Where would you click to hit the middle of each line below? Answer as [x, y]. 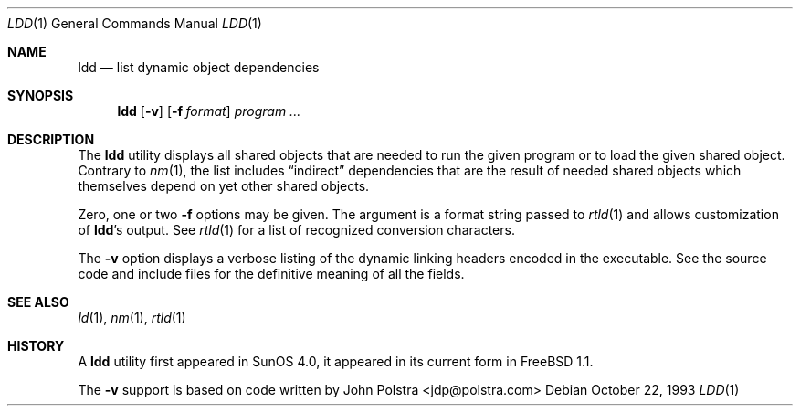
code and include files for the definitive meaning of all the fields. [271, 274]
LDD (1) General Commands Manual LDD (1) [135, 23]
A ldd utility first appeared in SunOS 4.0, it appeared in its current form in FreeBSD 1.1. [336, 361]
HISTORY [36, 346]
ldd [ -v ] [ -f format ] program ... [209, 111]
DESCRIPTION [51, 139]
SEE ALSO [38, 302]
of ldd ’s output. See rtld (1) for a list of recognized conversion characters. [296, 230]
